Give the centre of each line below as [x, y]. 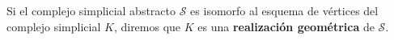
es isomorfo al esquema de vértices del [284, 10]
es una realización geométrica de [286, 26]
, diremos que [147, 26]
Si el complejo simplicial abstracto [91, 10]
